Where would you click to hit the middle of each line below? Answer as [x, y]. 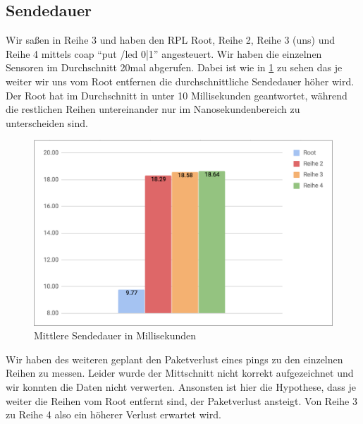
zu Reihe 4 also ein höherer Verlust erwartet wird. [113, 414]
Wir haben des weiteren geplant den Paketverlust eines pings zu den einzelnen [174, 359]
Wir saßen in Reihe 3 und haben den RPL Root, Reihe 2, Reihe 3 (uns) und [171, 40]
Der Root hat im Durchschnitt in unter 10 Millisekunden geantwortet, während [177, 95]
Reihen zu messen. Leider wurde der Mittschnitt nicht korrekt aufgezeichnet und [180, 373]
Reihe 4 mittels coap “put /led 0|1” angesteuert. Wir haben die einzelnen [164, 53]
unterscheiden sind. [47, 122]
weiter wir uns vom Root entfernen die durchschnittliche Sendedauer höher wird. [180, 81]
